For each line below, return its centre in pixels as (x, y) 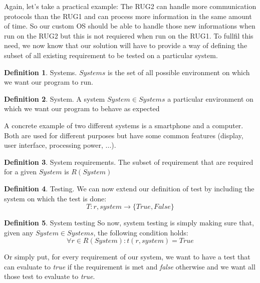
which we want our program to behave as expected (82, 108)
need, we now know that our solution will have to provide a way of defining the (126, 45)
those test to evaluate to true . (50, 276)
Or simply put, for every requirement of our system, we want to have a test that (127, 257)
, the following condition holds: (141, 232)
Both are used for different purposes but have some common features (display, (124, 135)
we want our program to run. (49, 82)
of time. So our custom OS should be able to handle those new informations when (130, 26)
